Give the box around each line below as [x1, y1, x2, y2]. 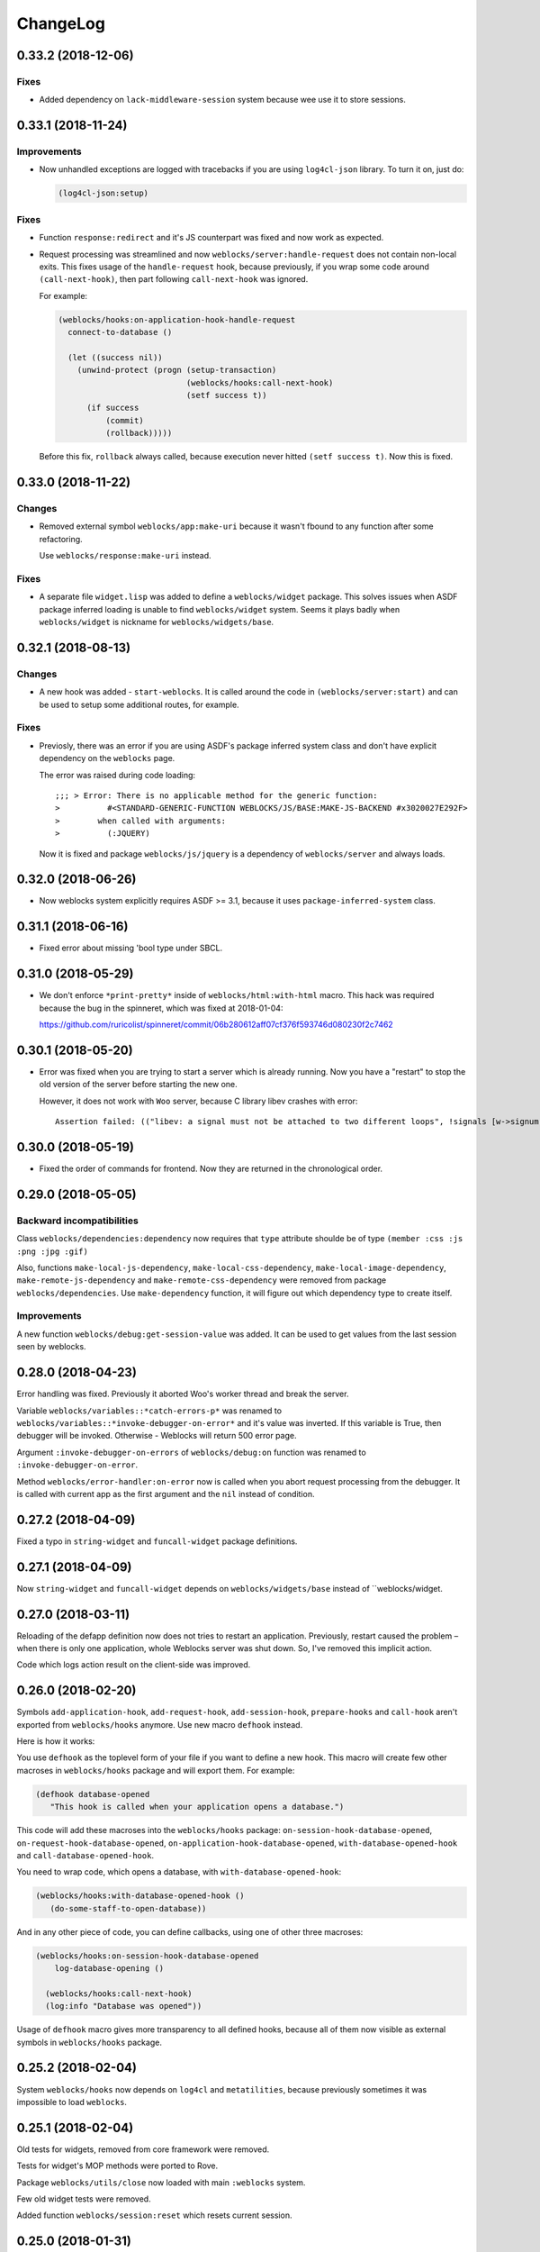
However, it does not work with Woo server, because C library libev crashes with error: [39, 1095, 358, 1106]
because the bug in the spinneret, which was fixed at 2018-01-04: [39, 1003, 283, 1013]
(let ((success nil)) [67, 352, 164, 362]
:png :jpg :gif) [16, 1246, 89, 1257]
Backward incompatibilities [16, 1214, 139, 1227]
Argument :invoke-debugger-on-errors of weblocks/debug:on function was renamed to [16, 1447, 366, 1457]
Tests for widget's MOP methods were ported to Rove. [16, 2160, 219, 2171]
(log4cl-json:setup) [58, 188, 148, 198]
